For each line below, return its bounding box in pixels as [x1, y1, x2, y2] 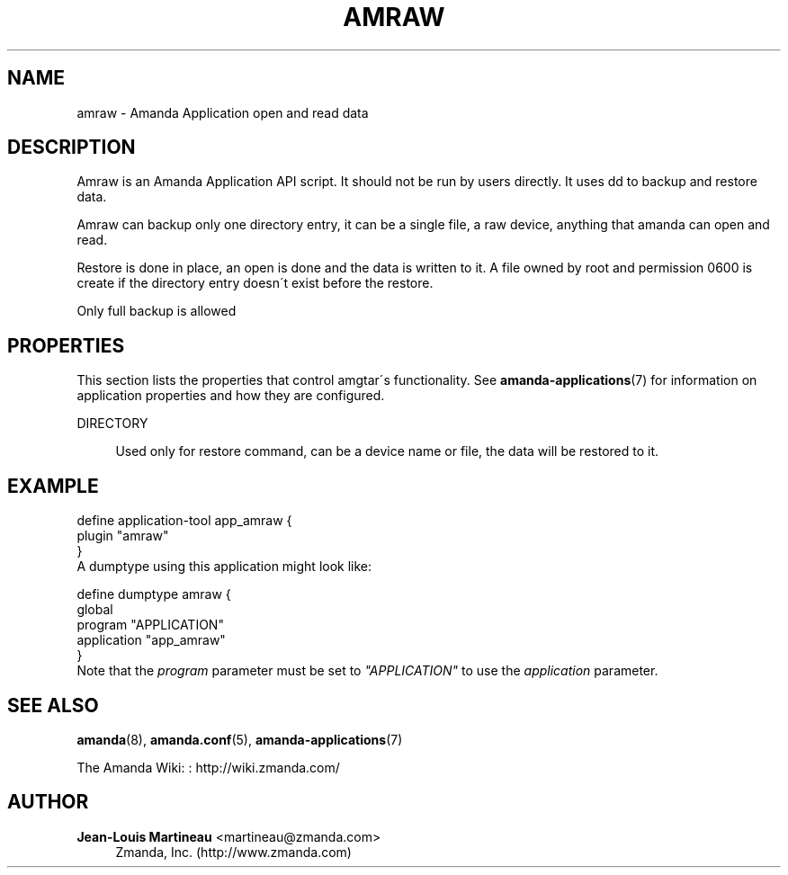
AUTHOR [7, 790, 89, 814]
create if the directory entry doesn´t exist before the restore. [76, 275, 434, 291]
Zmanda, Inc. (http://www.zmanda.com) [115, 844, 352, 860]
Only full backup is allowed [76, 303, 237, 319]
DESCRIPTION [7, 136, 136, 159]
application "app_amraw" [76, 632, 226, 648]
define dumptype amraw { [76, 586, 231, 603]
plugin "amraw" [76, 528, 169, 544]
